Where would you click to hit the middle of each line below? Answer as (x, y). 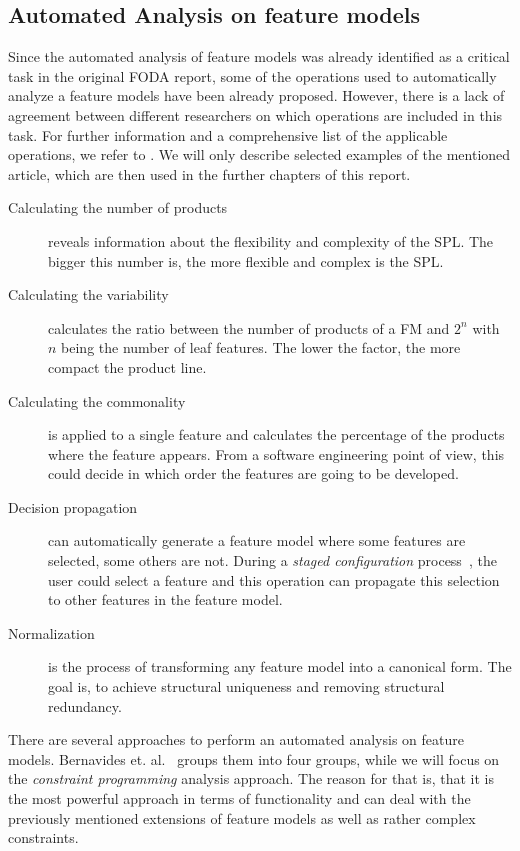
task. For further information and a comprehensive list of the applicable (228, 134)
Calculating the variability (88, 294)
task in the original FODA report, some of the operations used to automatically (252, 75)
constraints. (43, 837)
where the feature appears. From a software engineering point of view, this (276, 453)
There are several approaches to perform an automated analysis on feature (236, 739)
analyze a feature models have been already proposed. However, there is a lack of (256, 95)
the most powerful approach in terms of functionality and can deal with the (239, 798)
